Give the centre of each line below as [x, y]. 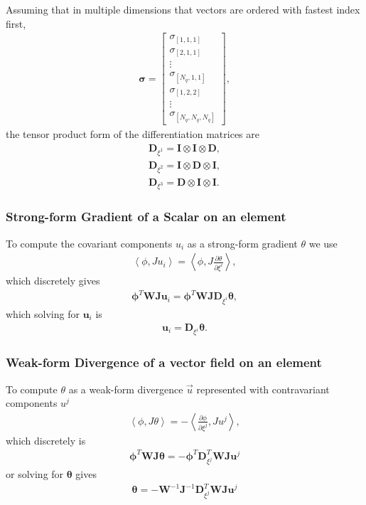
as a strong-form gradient [242, 243]
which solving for [43, 314]
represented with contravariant [263, 389]
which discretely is [46, 440]
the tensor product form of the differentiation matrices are [133, 134]
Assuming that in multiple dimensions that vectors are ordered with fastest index [183, 9]
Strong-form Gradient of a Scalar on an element [146, 217]
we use [323, 243]
